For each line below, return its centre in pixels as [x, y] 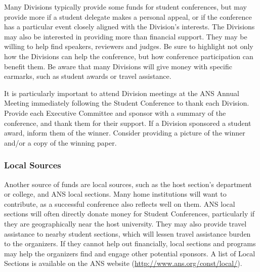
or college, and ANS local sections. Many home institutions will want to [115, 194]
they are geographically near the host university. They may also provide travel [125, 223]
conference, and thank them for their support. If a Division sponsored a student [128, 123]
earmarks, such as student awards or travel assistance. [88, 76]
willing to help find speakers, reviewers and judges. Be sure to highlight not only [129, 46]
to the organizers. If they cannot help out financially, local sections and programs [130, 243]
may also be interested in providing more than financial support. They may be [126, 36]
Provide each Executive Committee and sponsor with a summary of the [115, 112]
